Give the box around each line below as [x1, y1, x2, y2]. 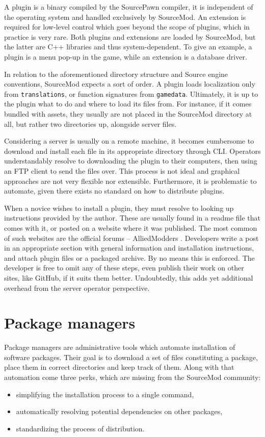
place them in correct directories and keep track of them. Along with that [4, 362, 234, 372]
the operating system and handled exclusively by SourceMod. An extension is [4, 11, 246, 22]
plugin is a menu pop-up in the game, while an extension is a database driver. [4, 51, 247, 62]
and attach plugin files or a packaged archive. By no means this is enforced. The [4, 252, 255, 263]
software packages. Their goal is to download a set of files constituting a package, [4, 351, 258, 362]
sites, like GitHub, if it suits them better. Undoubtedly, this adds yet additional [4, 272, 253, 283]
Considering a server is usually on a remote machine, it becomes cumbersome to [4, 135, 254, 146]
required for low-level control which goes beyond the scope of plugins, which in [4, 21, 250, 32]
